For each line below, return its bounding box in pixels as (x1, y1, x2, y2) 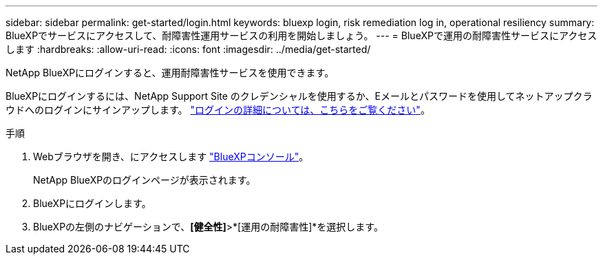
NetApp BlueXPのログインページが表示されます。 (33, 174, 256, 186)
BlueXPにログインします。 (33, 197, 151, 209)
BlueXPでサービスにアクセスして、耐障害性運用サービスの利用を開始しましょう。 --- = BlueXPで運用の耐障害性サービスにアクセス (6, 30, 597, 41)
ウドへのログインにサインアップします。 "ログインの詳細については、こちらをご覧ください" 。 (6, 104, 430, 116)
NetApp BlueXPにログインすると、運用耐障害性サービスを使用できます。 (6, 67, 335, 78)
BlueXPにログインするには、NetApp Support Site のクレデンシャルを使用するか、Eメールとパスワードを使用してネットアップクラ (6, 90, 593, 102)
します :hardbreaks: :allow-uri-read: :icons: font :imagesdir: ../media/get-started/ (6, 43, 371, 55)
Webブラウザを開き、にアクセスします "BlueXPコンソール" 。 (33, 151, 309, 162)
